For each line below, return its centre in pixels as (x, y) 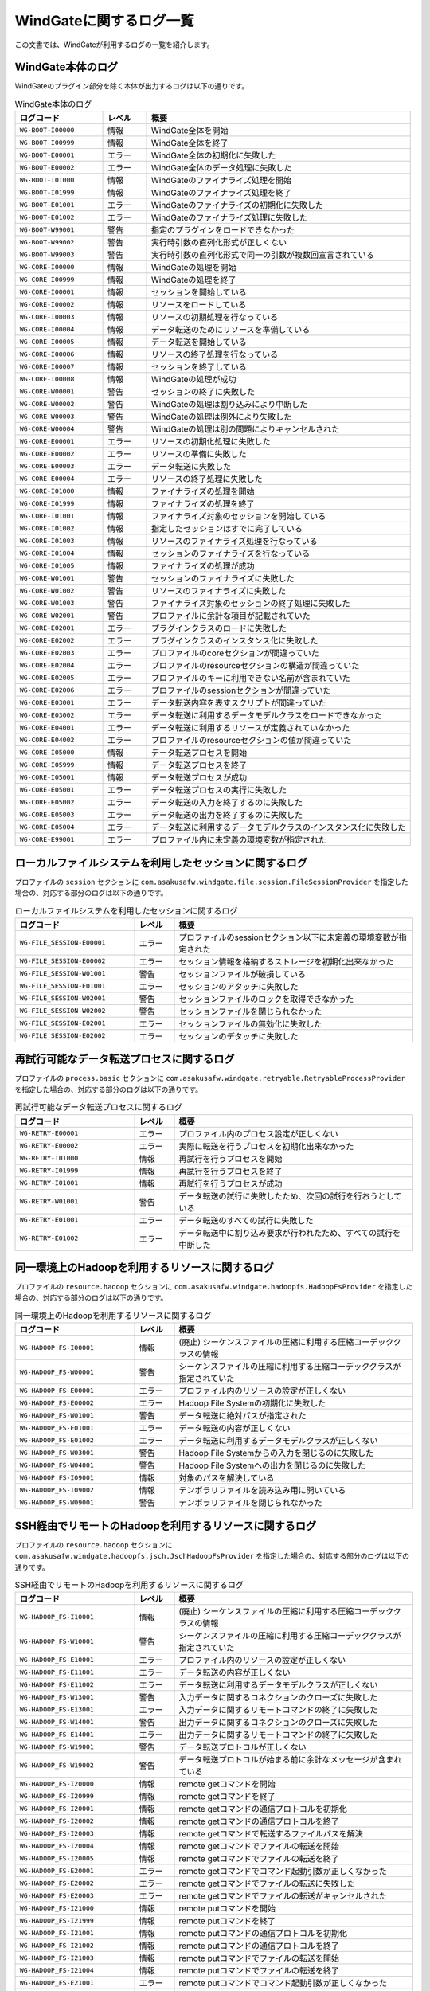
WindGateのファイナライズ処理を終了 (222, 193)
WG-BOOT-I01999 (47, 192)
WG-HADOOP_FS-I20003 (57, 1833)
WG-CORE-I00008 (47, 379)
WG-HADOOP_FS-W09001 (57, 1502)
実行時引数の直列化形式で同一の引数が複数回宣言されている (263, 255)
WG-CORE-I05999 (47, 765)
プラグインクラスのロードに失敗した (219, 628)
